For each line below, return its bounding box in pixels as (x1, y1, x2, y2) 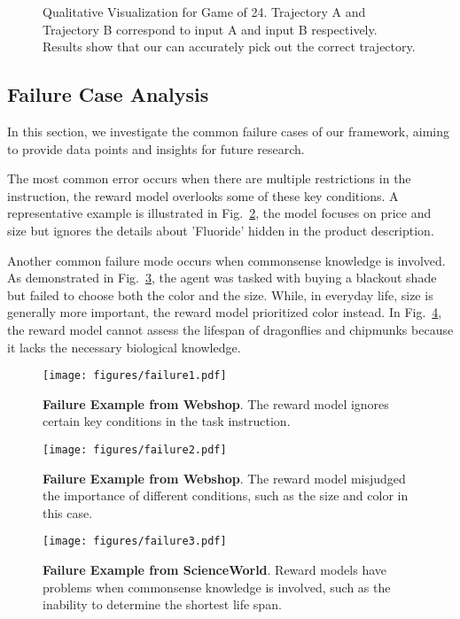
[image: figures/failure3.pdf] (43, 535, 227, 548)
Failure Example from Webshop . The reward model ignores (43, 394, 389, 413)
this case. (43, 503, 93, 522)
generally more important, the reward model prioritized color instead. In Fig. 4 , (7, 303, 442, 321)
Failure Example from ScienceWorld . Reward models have (43, 561, 387, 579)
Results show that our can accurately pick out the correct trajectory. (43, 37, 416, 56)
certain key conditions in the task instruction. (43, 412, 291, 430)
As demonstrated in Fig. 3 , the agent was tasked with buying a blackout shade (7, 268, 437, 287)
